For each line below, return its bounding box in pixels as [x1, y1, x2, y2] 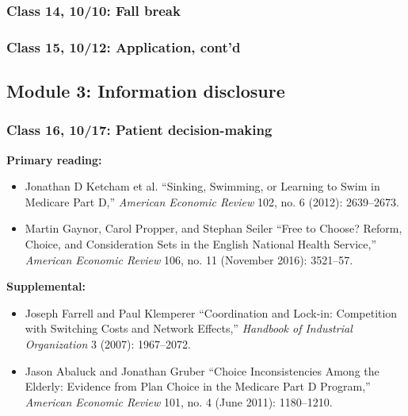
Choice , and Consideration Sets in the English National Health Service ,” [25, 236, 376, 252]
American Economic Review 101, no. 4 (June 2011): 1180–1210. [25, 393, 333, 410]
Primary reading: [6, 151, 102, 168]
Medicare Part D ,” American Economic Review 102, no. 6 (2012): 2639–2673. [25, 193, 399, 210]
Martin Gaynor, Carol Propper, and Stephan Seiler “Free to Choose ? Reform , [25, 220, 402, 237]
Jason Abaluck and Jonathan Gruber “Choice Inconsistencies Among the [25, 362, 379, 379]
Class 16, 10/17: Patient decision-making [6, 120, 273, 140]
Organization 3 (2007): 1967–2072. [25, 336, 192, 352]
